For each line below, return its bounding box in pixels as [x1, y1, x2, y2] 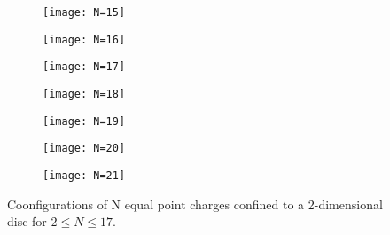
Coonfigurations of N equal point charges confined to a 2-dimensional [7, 194, 383, 213]
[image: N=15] [43, 6, 126, 19]
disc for [7, 212, 47, 231]
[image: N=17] [43, 60, 126, 74]
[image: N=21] [43, 168, 126, 182]
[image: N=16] [43, 33, 126, 46]
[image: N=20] [43, 142, 126, 155]
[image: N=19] [43, 114, 126, 128]
